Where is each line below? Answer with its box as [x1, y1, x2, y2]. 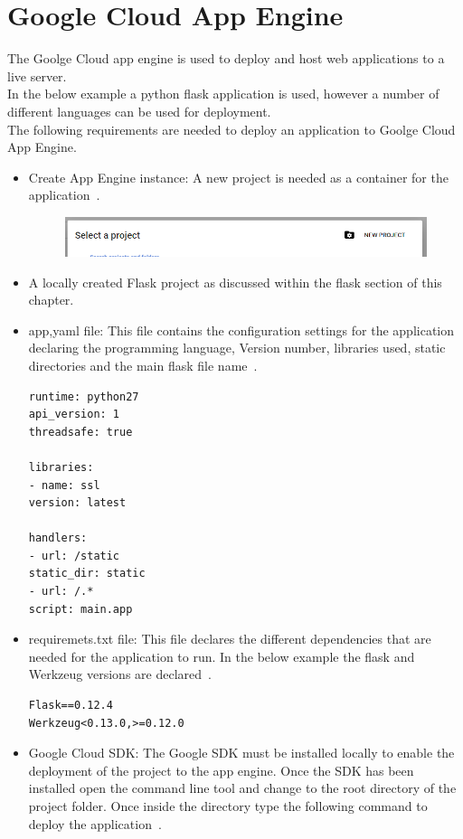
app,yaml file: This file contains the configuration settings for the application [28, 320, 454, 339]
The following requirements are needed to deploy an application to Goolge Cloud [7, 119, 456, 138]
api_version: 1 [28, 408, 120, 421]
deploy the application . [28, 814, 162, 833]
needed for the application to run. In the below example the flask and [28, 646, 415, 665]
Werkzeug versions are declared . [28, 665, 212, 683]
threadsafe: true [28, 425, 133, 438]
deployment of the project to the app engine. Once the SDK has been [28, 760, 414, 779]
